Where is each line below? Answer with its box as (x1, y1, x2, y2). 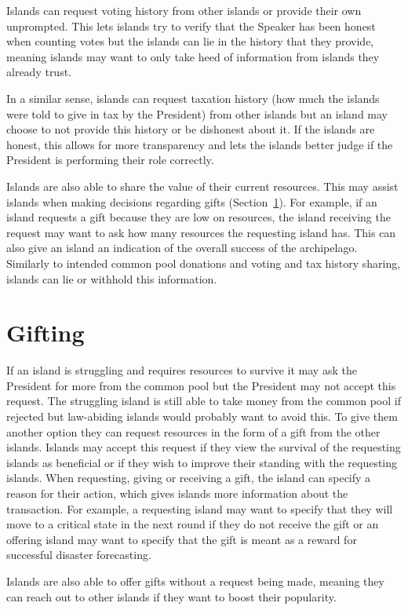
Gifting (6, 316, 85, 349)
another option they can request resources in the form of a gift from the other (6, 423, 381, 440)
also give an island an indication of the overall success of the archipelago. (6, 239, 358, 256)
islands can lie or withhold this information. (6, 270, 217, 287)
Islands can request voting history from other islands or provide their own (6, 2, 362, 18)
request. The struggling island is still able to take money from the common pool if (6, 393, 401, 409)
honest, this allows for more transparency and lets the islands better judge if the (6, 136, 393, 152)
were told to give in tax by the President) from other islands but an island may (6, 105, 388, 122)
